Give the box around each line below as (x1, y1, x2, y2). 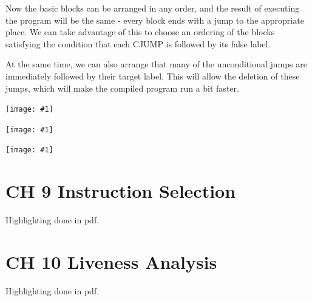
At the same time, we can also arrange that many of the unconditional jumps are (5, 58, 307, 70)
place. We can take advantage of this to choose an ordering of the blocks (5, 25, 275, 38)
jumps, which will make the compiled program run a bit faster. (5, 81, 239, 94)
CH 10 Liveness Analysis (5, 249, 217, 274)
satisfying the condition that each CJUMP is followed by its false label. (5, 37, 271, 50)
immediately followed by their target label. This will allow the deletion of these (5, 69, 300, 82)
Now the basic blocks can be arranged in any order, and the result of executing (5, 2, 300, 14)
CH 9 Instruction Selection (5, 178, 236, 203)
